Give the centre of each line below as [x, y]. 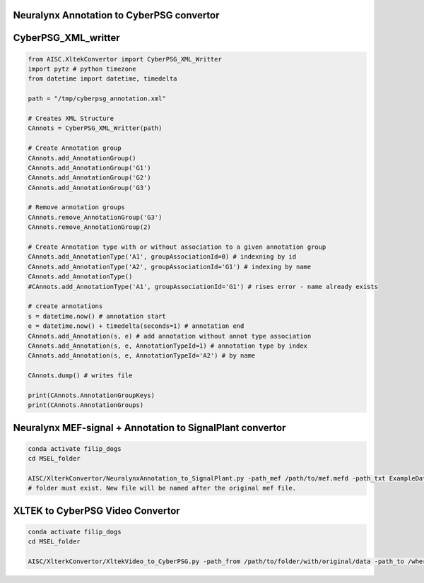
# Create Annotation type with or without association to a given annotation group [177, 247]
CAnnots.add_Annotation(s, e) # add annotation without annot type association [170, 336]
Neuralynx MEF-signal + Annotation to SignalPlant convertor [149, 428]
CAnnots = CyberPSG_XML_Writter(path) [95, 128]
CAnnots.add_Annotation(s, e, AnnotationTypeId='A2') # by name [142, 356]
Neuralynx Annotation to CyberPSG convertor [116, 15]
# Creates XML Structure [71, 118]
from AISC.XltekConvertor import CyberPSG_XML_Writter [125, 59]
